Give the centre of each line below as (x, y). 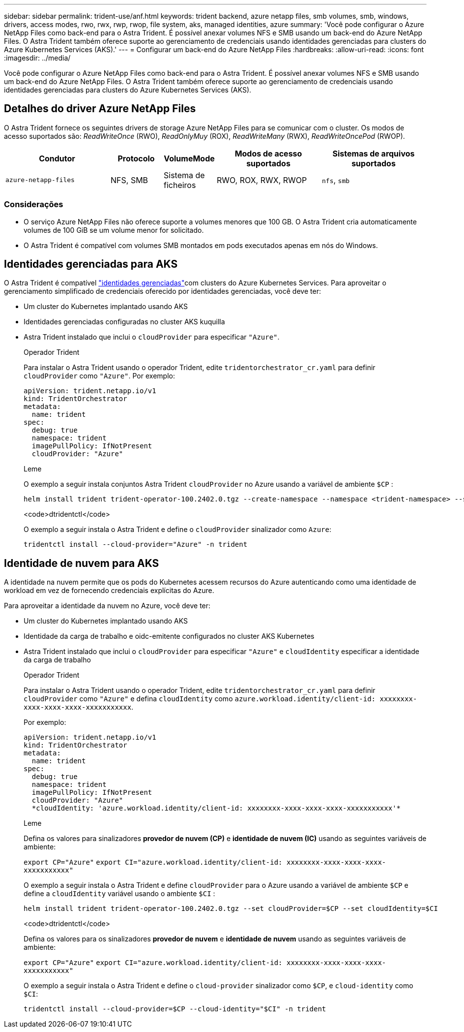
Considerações (34, 204)
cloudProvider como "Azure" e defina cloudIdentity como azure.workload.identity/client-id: (200, 699)
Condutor (57, 158)
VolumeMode (189, 158)
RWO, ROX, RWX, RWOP (262, 180)
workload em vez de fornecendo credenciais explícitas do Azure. (109, 591)
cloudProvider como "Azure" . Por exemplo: (99, 376)
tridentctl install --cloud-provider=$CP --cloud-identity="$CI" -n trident (175, 1009)
